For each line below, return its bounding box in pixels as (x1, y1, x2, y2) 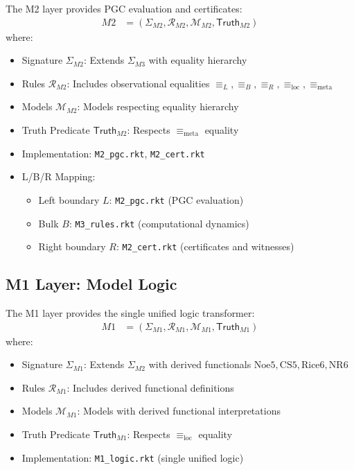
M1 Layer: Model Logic (6, 273, 177, 295)
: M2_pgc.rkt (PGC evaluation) (109, 192, 244, 207)
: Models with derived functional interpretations (77, 403, 281, 418)
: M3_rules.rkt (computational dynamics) (69, 216, 249, 230)
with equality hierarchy (148, 53, 247, 67)
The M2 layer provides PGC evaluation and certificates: (6, 1, 242, 15)
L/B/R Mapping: (21, 169, 96, 184)
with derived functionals (148, 357, 251, 372)
